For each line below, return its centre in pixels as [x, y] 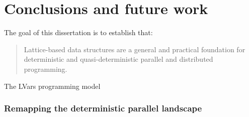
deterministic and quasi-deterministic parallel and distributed [118, 59]
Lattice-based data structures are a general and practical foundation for [135, 49]
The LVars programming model [52, 86]
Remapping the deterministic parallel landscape [103, 108]
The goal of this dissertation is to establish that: [78, 32]
